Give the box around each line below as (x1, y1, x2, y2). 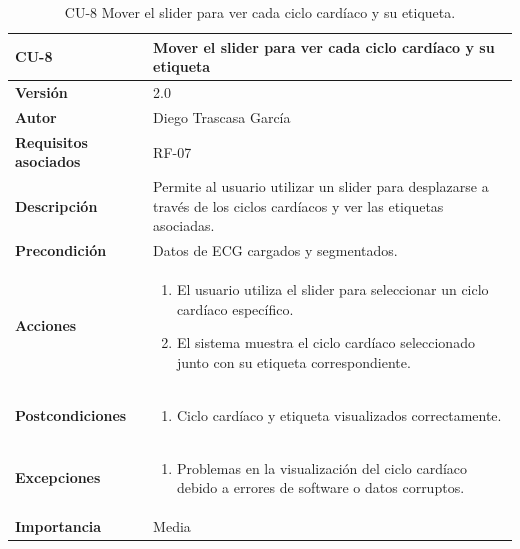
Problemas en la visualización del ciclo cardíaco (176, 457, 468, 478)
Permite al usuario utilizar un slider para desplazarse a (153, 176, 489, 197)
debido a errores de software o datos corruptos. (176, 477, 465, 498)
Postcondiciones (15, 404, 127, 425)
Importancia (15, 515, 102, 536)
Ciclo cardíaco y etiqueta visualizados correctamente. (176, 404, 502, 425)
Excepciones (15, 467, 101, 488)
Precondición (15, 240, 107, 261)
